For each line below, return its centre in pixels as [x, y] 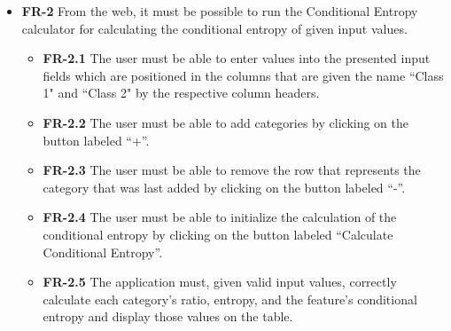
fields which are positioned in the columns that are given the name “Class [243, 75]
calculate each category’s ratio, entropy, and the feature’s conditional [230, 299]
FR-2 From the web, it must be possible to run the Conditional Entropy [220, 11]
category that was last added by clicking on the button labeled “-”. [224, 187]
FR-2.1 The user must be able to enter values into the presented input [237, 58]
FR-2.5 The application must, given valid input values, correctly [220, 282]
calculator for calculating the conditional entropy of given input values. [214, 28]
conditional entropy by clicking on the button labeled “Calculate [218, 234]
